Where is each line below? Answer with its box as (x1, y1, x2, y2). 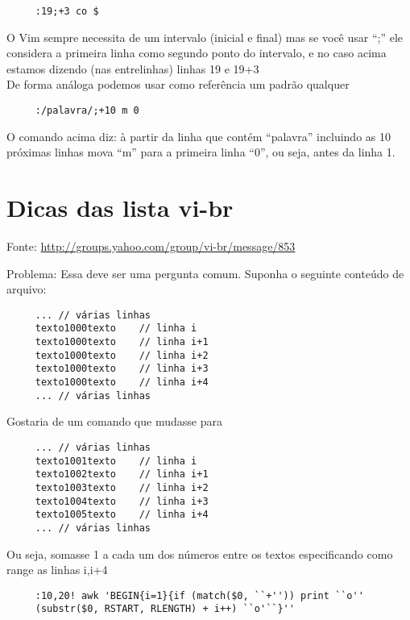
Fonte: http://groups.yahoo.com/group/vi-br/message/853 (6, 238, 296, 254)
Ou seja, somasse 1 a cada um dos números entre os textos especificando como (6, 545, 393, 562)
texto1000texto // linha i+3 (35, 363, 209, 375)
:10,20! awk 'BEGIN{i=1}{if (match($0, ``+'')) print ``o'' (35, 589, 364, 601)
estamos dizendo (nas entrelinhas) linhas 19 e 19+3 (6, 60, 259, 77)
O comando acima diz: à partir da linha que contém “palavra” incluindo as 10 (6, 127, 391, 144)
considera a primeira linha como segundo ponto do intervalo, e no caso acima (6, 44, 387, 61)
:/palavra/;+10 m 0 (35, 105, 139, 117)
